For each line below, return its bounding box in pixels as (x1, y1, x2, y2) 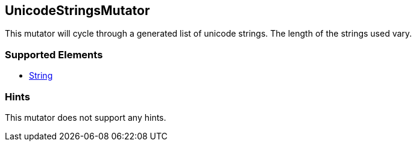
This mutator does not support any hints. (5, 112, 166, 123)
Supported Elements (5, 48, 103, 61)
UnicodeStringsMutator (5, 3, 150, 18)
